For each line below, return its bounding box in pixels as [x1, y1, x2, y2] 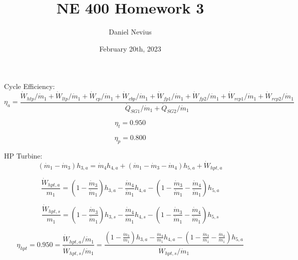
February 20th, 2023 [99, 43, 161, 53]
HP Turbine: [4, 150, 43, 161]
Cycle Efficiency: [4, 81, 55, 91]
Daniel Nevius [109, 26, 152, 37]
